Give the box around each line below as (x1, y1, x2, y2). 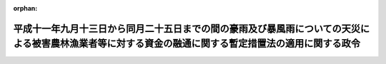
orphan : (13, 4, 38, 12)
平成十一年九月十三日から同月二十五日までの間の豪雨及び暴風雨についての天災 (13, 22, 361, 35)
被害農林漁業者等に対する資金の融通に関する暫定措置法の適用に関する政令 (31, 38, 361, 50)
